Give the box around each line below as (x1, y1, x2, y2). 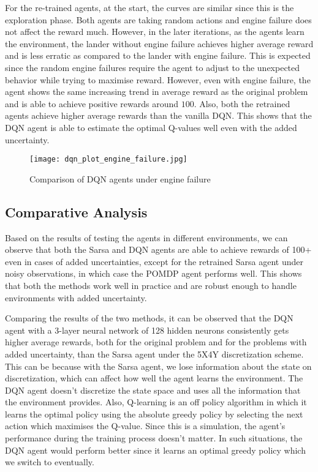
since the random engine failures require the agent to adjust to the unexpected (5, 61, 300, 73)
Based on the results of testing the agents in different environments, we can (5, 231, 288, 244)
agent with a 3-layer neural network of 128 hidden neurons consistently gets (5, 323, 289, 336)
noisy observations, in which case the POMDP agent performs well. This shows (5, 267, 302, 280)
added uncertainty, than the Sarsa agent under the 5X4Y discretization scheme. (5, 347, 304, 360)
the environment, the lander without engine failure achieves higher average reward (5, 37, 314, 50)
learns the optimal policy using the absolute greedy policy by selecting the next (5, 407, 303, 420)
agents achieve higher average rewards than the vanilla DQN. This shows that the (5, 109, 312, 122)
